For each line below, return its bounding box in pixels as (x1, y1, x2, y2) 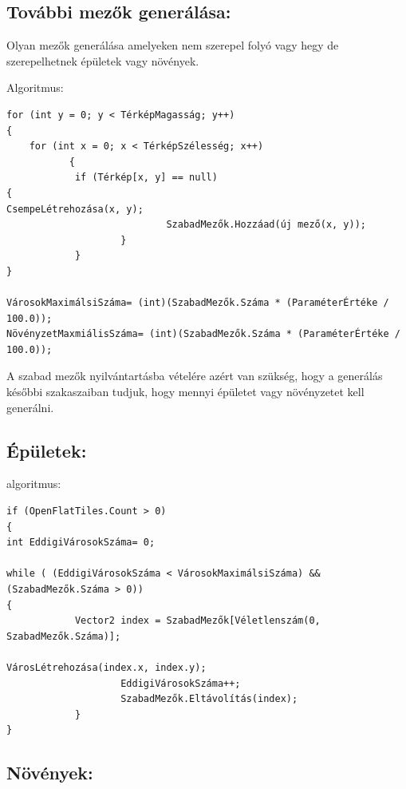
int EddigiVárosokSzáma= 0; (6, 537, 156, 549)
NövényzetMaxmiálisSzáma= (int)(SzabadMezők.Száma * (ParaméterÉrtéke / (6, 328, 400, 340)
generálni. (6, 398, 54, 415)
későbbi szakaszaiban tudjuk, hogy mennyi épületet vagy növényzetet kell (6, 383, 365, 400)
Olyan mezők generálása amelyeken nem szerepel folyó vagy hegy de (6, 37, 339, 54)
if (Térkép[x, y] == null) (74, 172, 218, 184)
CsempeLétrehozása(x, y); (6, 203, 144, 215)
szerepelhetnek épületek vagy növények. (6, 52, 199, 69)
